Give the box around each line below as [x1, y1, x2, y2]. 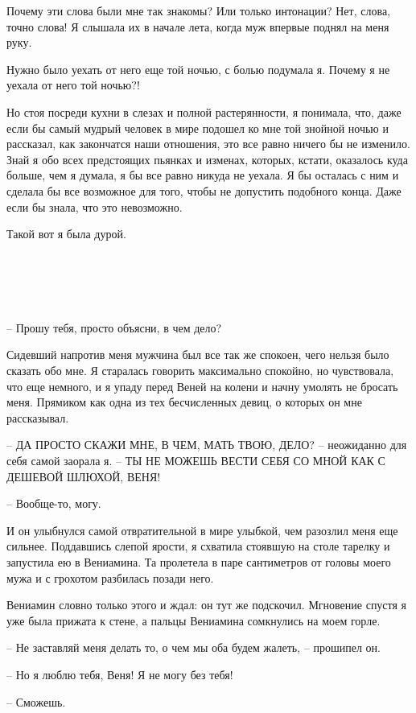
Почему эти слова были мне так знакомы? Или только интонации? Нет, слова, [6, 2, 390, 19]
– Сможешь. [6, 693, 66, 710]
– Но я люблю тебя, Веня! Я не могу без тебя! [6, 666, 233, 682]
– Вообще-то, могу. [6, 495, 101, 512]
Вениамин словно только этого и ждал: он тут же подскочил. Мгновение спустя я [6, 596, 407, 613]
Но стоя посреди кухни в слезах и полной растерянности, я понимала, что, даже [6, 103, 402, 120]
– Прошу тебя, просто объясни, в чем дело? [6, 319, 222, 336]
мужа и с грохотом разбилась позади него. [6, 569, 214, 586]
